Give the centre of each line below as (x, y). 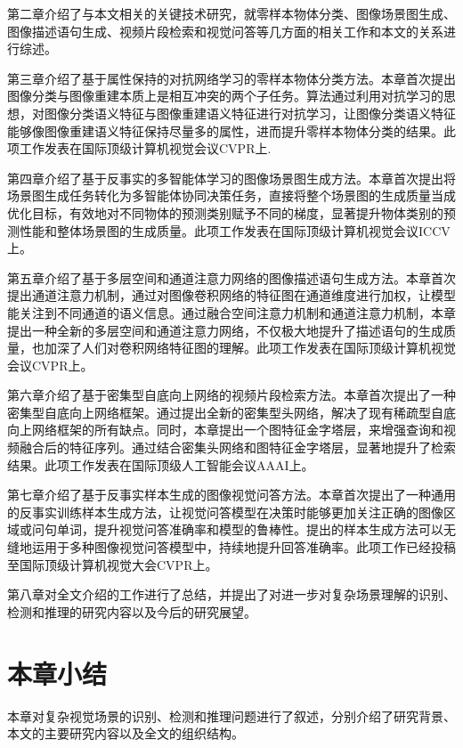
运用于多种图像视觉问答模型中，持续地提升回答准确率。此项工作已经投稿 (244, 547)
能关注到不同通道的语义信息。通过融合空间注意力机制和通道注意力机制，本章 (231, 312)
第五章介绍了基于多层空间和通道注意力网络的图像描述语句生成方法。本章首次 (231, 277)
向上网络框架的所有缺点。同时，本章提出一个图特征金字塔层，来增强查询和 (225, 430)
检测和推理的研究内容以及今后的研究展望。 (132, 611)
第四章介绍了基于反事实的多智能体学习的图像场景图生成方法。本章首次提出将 (231, 178)
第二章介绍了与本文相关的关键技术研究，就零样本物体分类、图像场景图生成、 (231, 13)
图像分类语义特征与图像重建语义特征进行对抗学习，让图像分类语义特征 (250, 113)
